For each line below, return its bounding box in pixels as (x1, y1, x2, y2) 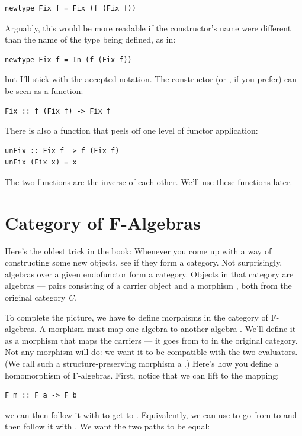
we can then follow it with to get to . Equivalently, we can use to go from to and (5, 408, 297, 421)
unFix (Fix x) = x (5, 158, 77, 167)
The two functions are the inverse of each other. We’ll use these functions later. (5, 175, 293, 188)
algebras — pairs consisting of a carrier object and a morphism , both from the (5, 279, 292, 292)
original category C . (5, 291, 76, 303)
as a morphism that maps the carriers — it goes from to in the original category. (5, 334, 298, 346)
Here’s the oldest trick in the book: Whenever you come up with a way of (5, 244, 272, 257)
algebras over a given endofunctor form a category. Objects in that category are (5, 267, 294, 280)
